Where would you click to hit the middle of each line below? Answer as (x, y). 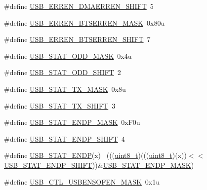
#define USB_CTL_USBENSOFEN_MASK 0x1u (82, 181)
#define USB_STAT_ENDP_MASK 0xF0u (72, 122)
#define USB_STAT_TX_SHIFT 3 (60, 105)
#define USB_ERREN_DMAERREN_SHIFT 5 (79, 6)
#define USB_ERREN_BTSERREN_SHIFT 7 (77, 39)
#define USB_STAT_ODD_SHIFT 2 (62, 72)
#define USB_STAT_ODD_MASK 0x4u (68, 56)
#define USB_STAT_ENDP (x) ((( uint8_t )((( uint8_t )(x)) (95, 155)
